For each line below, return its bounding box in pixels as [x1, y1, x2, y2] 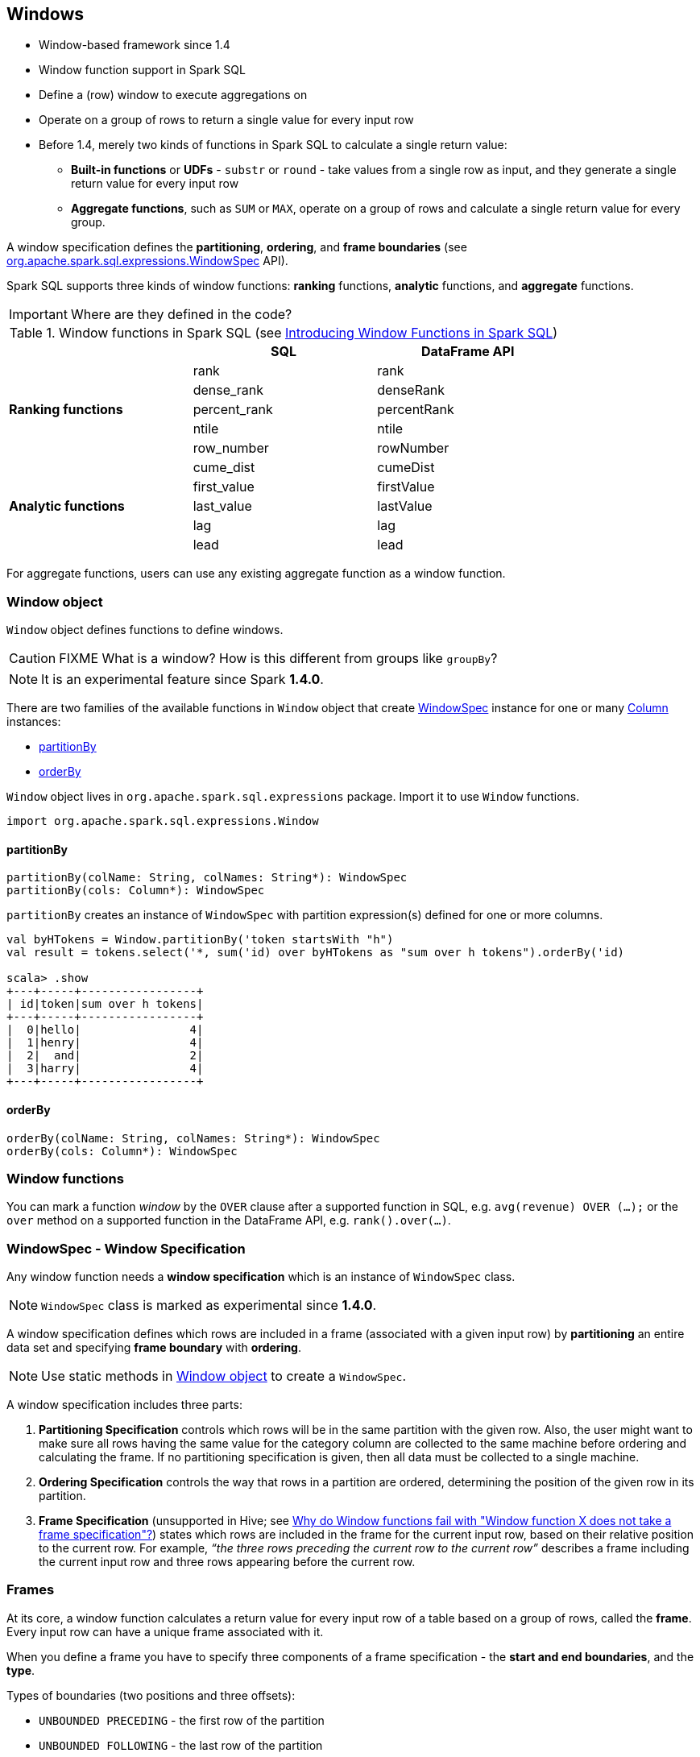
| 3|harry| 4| [6, 1062, 204, 1075]
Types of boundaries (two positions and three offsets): [6, 1688, 296, 1702]
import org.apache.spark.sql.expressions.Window [6, 814, 319, 828]
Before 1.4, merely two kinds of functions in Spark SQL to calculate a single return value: [39, 138, 507, 152]
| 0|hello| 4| [6, 1023, 204, 1037]
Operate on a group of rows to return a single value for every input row [39, 113, 414, 127]
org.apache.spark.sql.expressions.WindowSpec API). [6, 254, 288, 268]
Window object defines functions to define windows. [6, 623, 284, 637]
